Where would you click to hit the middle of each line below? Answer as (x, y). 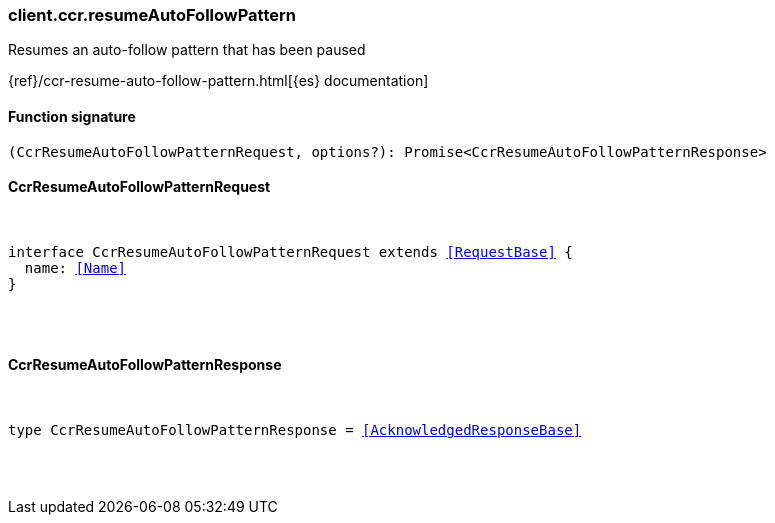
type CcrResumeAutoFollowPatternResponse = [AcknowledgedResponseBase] (295, 430)
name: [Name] (75, 267)
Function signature (72, 116)
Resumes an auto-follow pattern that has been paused (187, 50)
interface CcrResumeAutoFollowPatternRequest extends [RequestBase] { (290, 251)
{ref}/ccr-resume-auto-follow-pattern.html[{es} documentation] (218, 81)
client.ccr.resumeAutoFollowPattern (152, 15)
